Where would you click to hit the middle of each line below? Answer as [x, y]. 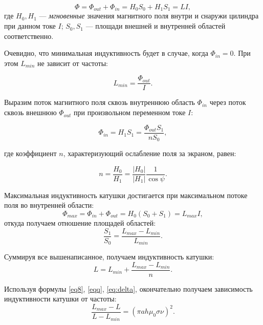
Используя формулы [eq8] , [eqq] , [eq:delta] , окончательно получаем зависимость [128, 288]
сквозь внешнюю [30, 112]
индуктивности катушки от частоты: [60, 299]
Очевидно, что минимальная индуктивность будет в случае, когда [106, 53]
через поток [228, 102]
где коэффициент [30, 153]
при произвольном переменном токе [129, 112]
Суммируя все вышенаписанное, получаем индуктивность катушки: [109, 257]
